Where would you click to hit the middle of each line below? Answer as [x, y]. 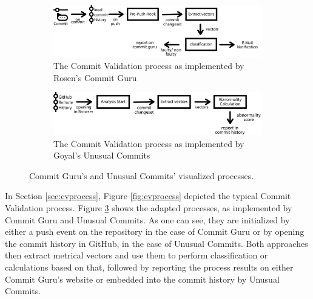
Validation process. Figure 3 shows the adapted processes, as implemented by [149, 207]
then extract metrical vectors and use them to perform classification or [136, 255]
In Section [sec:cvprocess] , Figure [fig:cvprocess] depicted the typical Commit [148, 196]
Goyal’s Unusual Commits [102, 155]
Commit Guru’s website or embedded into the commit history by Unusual [142, 279]
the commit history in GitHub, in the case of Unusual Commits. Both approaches [156, 243]
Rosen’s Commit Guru [95, 77]
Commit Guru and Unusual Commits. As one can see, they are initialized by [147, 219]
